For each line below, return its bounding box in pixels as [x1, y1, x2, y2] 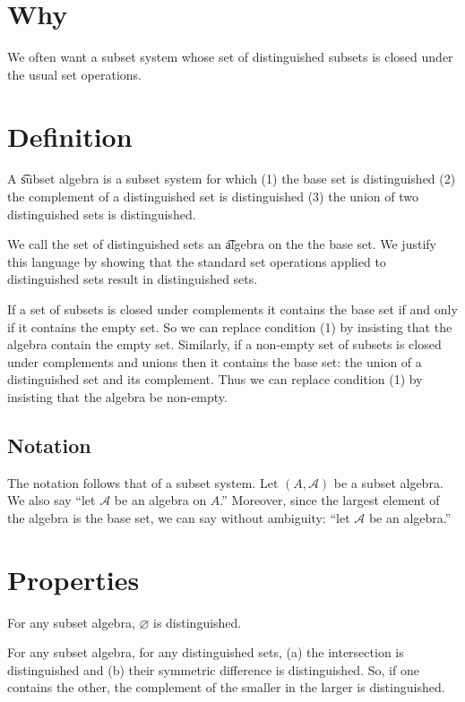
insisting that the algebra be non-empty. [7, 387, 228, 406]
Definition [7, 117, 133, 154]
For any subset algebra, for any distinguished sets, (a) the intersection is [7, 643, 404, 662]
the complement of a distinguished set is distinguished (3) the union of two [7, 187, 418, 206]
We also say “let [7, 491, 96, 509]
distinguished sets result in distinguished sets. [7, 270, 258, 288]
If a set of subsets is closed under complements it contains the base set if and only [7, 300, 458, 318]
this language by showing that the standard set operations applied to [7, 252, 386, 270]
